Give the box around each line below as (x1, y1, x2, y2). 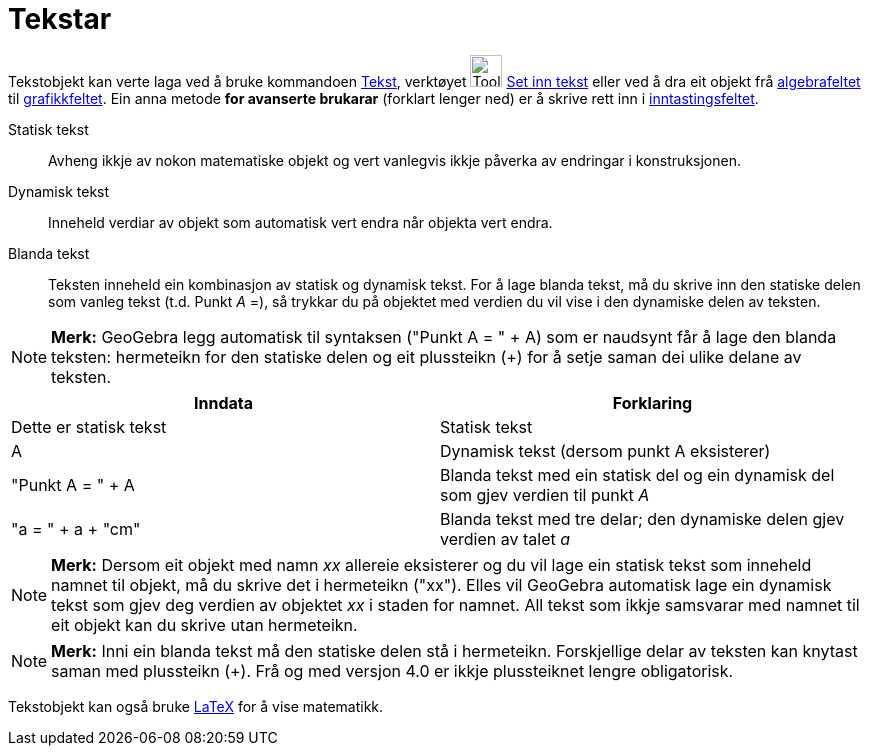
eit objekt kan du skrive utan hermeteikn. (51, 614, 358, 635)
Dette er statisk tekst (11, 416, 167, 437)
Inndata (193, 392, 253, 413)
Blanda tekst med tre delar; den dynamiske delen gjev (440, 508, 845, 529)
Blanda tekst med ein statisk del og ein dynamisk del (440, 464, 835, 485)
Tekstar (8, 2, 112, 36)
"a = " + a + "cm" (11, 518, 141, 539)
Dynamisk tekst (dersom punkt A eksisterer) (440, 440, 771, 461)
